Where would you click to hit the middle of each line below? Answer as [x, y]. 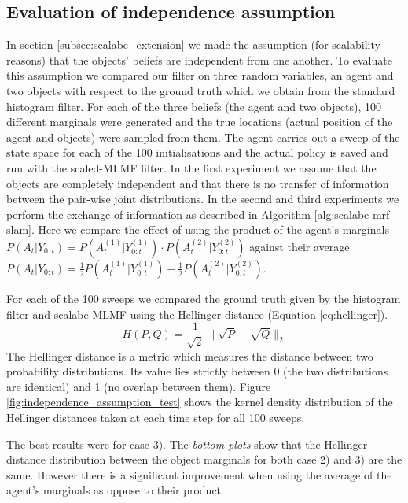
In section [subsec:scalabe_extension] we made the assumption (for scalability [193, 44]
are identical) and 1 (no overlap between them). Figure [139, 386]
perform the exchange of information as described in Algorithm [158, 214]
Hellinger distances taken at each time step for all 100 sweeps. [156, 417]
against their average [300, 246]
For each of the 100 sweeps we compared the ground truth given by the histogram [204, 298]
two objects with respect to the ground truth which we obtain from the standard [201, 90]
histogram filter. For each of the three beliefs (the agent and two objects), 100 [194, 106]
